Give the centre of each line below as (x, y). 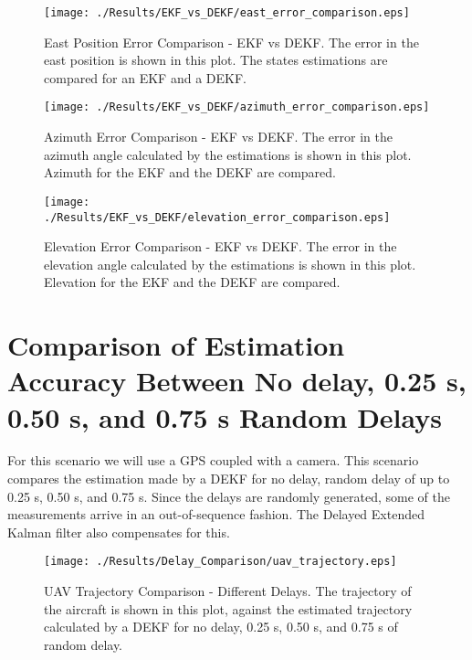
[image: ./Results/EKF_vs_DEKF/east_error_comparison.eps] (227, 13)
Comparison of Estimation (176, 345)
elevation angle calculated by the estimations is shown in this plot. (230, 264)
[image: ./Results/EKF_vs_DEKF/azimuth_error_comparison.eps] (237, 107)
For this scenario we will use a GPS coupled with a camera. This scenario (213, 460)
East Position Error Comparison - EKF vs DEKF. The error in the (231, 42)
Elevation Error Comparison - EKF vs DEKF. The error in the (220, 246)
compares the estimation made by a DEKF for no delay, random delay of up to (229, 479)
